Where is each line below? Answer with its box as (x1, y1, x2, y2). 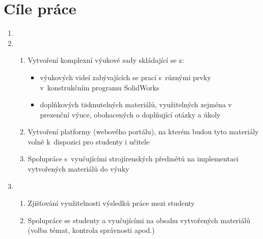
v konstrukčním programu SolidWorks (40, 82, 160, 92)
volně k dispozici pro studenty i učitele (28, 136, 150, 147)
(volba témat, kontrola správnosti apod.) (28, 225, 155, 235)
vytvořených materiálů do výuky (28, 163, 129, 174)
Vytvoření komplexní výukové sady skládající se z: (28, 55, 184, 65)
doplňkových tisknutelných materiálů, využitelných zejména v (40, 99, 232, 110)
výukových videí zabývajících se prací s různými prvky (40, 71, 211, 82)
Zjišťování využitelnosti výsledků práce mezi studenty (28, 198, 195, 208)
